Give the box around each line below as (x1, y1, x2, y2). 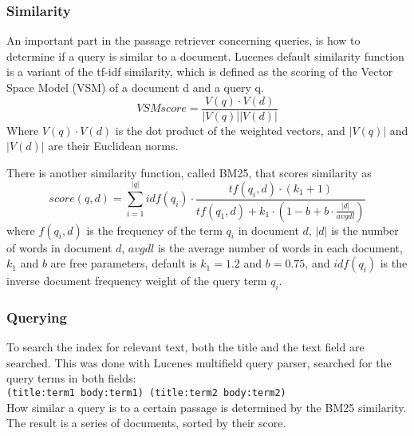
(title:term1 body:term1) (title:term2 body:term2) (6, 387, 286, 399)
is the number (331, 221, 399, 238)
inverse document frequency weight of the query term (6, 272, 267, 289)
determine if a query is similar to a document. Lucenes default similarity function (6, 47, 404, 64)
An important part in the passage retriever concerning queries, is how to (6, 32, 361, 49)
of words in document (6, 239, 112, 256)
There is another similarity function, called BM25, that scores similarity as (6, 164, 372, 180)
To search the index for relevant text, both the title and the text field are (6, 339, 365, 355)
